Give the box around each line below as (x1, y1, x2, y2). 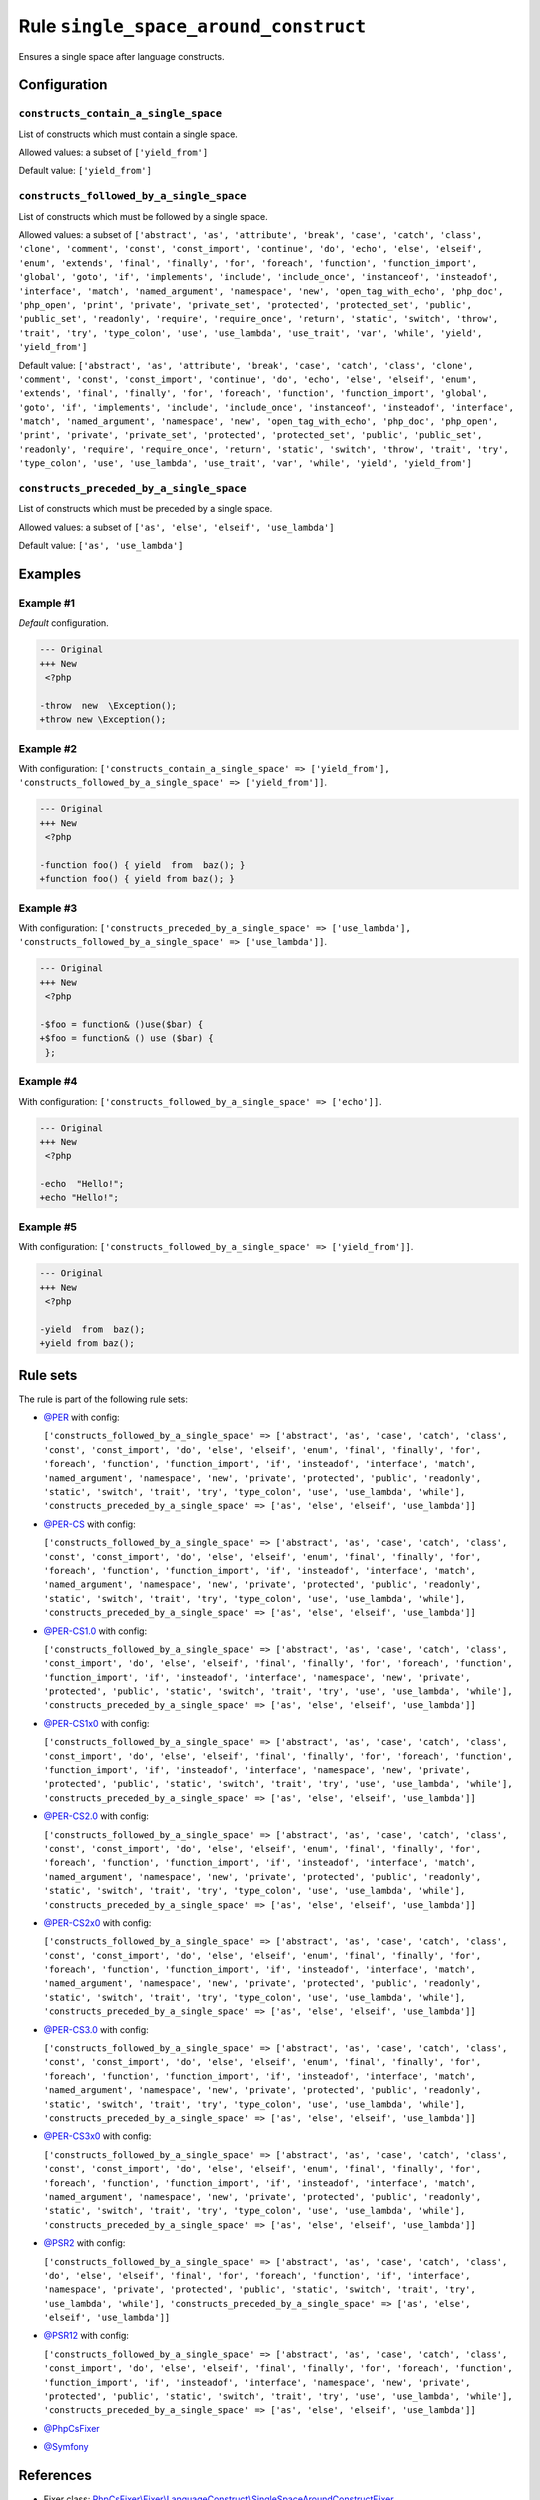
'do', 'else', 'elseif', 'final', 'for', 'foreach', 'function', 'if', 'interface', (43, 2270, 471, 2281)
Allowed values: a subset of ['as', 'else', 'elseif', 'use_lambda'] (18, 521, 335, 533)
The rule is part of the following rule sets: (18, 1393, 189, 1405)
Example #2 (18, 741, 78, 755)
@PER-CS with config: (43, 1518, 136, 1530)
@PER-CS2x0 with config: (43, 1916, 152, 1929)
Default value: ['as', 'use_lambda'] (18, 540, 184, 552)
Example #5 (18, 1220, 77, 1234)
